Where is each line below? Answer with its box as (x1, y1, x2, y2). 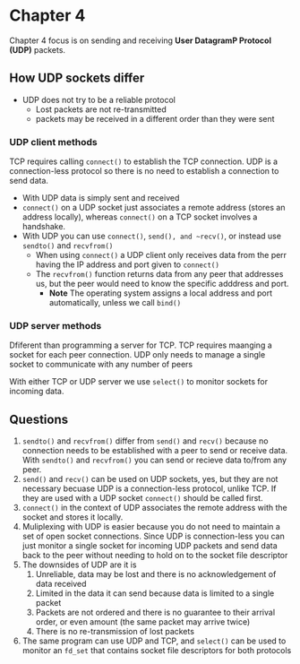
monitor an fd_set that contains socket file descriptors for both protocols (21, 645, 292, 656)
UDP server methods (9, 319, 102, 332)
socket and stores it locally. (21, 512, 124, 522)
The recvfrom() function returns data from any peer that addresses (35, 269, 284, 280)
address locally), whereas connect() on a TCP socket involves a (21, 211, 258, 222)
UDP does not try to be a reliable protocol (21, 94, 176, 105)
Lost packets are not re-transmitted (35, 104, 167, 115)
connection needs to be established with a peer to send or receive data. (21, 445, 288, 456)
